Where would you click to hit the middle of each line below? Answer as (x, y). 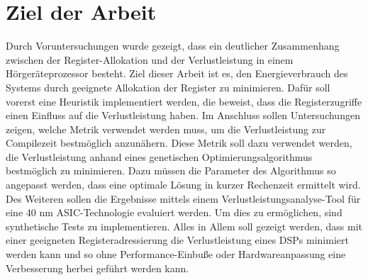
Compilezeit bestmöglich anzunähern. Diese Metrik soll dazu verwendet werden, (179, 143)
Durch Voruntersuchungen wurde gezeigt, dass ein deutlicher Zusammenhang (173, 46)
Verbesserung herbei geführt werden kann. (97, 268)
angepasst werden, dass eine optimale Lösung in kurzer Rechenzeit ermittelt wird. (183, 185)
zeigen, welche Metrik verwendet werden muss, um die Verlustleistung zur (166, 129)
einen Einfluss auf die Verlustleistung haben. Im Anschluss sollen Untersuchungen (183, 115)
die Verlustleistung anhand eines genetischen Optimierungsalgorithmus (159, 156)
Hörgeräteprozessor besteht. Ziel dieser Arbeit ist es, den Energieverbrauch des (177, 73)
